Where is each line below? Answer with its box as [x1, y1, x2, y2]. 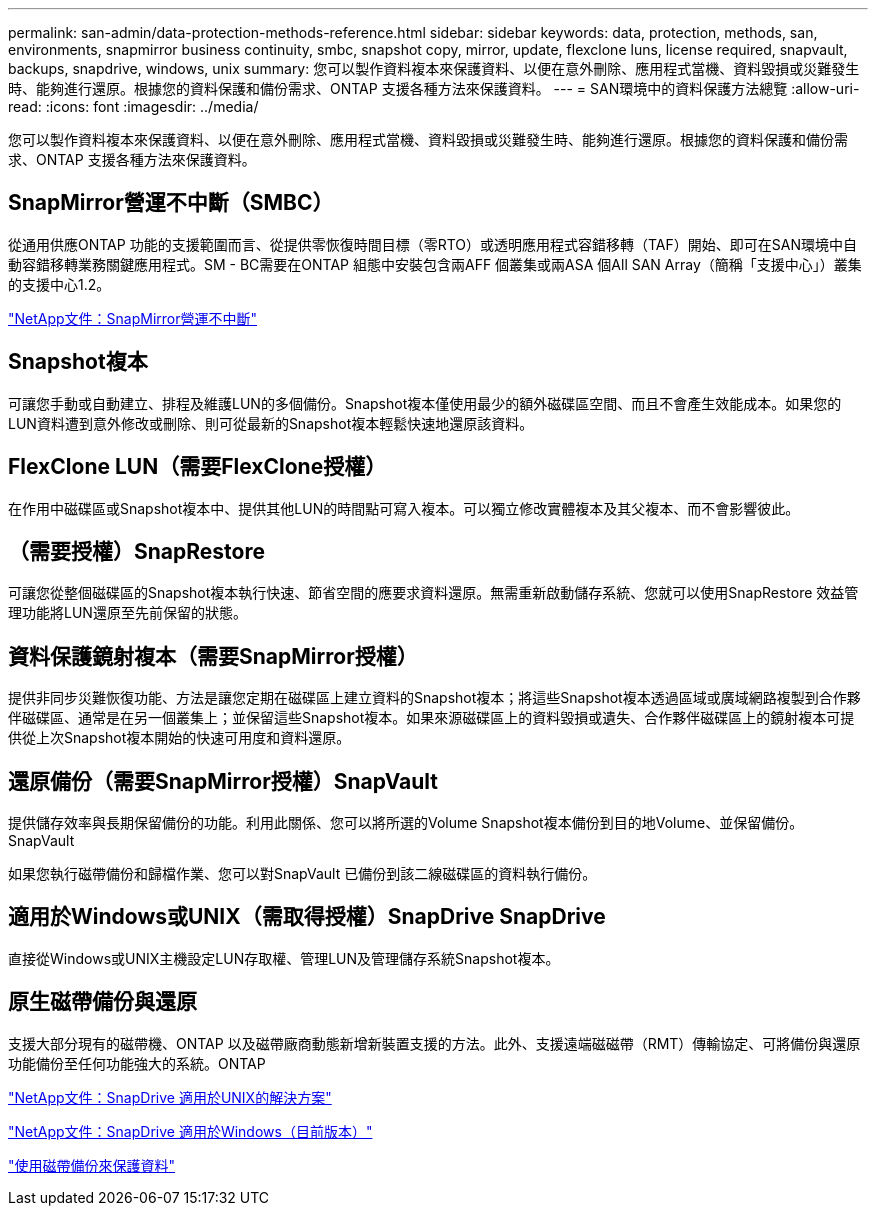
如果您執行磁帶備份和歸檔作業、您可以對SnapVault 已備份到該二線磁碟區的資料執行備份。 [8, 865, 597, 883]
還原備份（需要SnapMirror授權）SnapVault [8, 768, 439, 794]
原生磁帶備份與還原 [8, 989, 197, 1015]
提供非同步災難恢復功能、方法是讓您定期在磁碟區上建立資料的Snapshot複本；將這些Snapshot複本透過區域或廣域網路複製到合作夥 [8, 689, 861, 707]
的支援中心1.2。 [8, 275, 111, 293]
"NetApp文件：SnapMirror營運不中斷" [8, 309, 258, 327]
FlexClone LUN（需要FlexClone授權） [8, 454, 387, 480]
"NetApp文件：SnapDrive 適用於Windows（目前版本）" [8, 1122, 373, 1140]
